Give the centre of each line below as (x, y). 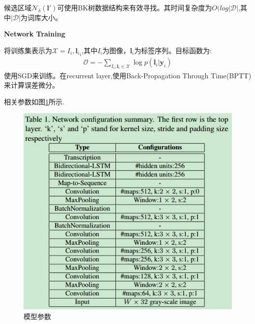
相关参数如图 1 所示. (34, 101)
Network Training (35, 34)
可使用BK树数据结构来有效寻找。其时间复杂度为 (135, 7)
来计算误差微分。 (31, 85)
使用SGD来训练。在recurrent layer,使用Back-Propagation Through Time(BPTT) (128, 75)
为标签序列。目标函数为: (173, 50)
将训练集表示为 (28, 50)
